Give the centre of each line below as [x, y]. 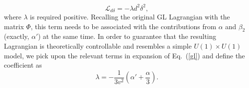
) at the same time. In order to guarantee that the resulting [127, 36]
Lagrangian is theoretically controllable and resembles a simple [98, 45]
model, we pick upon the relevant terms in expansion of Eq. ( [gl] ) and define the [124, 55]
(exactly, [17, 36]
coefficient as [23, 65]
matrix [14, 26]
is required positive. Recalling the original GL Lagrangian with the [130, 16]
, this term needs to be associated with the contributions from [123, 26]
